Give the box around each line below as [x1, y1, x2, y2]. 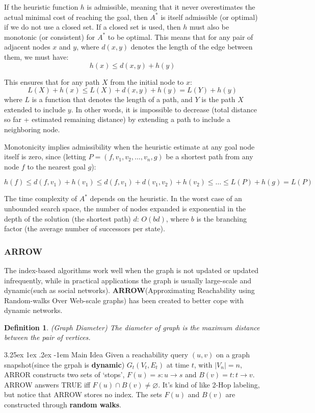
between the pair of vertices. [4, 332, 91, 343]
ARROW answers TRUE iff [4, 379, 90, 390]
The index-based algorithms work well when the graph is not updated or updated [4, 264, 258, 275]
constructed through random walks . [4, 399, 121, 410]
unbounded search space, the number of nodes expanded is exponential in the [4, 203, 246, 213]
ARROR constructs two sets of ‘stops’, [4, 369, 125, 380]
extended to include [4, 104, 66, 114]
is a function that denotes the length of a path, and [32, 94, 193, 105]
